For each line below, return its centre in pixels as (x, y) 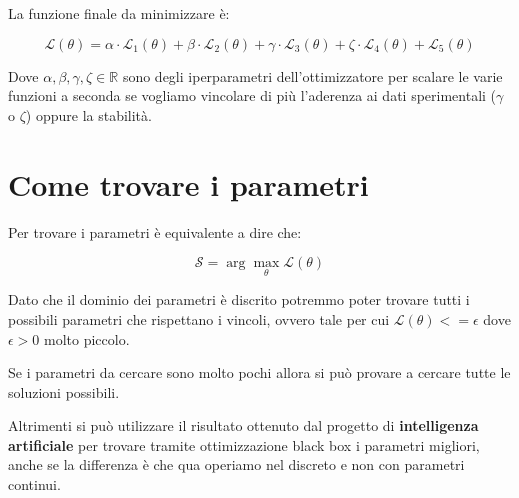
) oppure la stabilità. (88, 114)
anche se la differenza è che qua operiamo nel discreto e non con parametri (236, 464)
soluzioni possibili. (64, 391)
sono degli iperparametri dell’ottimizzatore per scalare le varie (312, 75)
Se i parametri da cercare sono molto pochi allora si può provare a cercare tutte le (259, 372)
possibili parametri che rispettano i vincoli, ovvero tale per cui (199, 318)
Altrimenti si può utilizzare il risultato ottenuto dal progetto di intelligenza (243, 425)
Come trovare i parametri (188, 183)
